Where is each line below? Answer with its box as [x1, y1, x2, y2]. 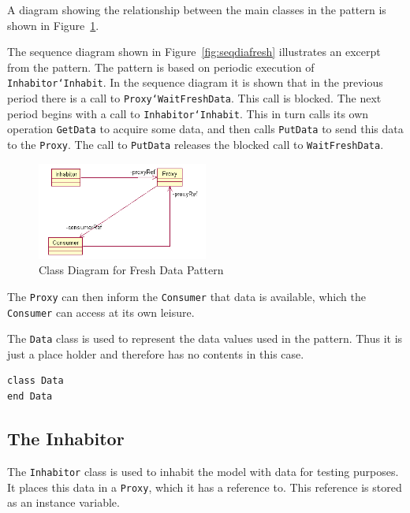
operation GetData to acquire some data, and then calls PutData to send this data [7, 121, 404, 137]
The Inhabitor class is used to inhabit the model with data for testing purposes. [7, 463, 399, 479]
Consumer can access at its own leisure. [7, 303, 195, 320]
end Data [7, 391, 53, 403]
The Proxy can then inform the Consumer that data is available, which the [7, 288, 366, 304]
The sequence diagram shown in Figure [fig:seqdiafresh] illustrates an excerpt [7, 43, 381, 60]
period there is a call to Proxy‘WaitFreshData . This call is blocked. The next [7, 90, 382, 106]
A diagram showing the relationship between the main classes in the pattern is [7, 2, 386, 17]
